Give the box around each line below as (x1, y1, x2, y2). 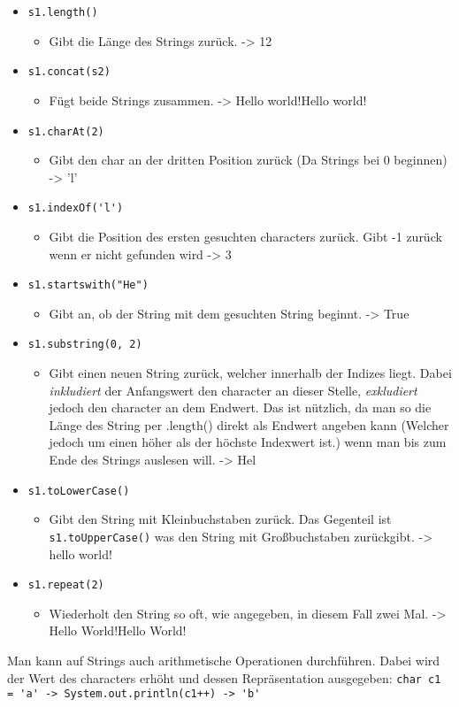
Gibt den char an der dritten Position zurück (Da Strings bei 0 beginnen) (49, 150, 448, 169)
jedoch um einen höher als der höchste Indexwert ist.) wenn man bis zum (49, 433, 447, 451)
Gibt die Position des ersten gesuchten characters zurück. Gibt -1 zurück (49, 227, 442, 245)
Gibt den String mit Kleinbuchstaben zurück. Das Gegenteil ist (49, 510, 392, 528)
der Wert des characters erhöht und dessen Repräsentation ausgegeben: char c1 (7, 668, 441, 687)
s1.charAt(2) (27, 125, 104, 138)
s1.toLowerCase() (27, 484, 130, 497)
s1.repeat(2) (27, 579, 104, 592)
